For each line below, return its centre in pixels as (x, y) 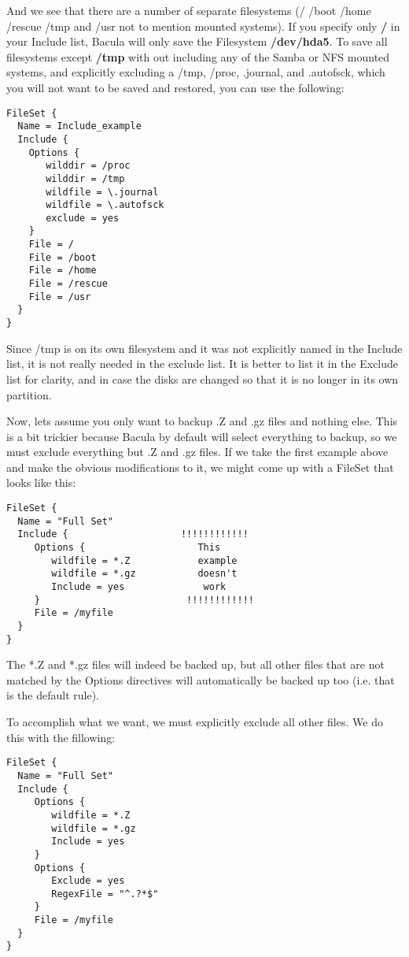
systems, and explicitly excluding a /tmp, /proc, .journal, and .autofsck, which (196, 72)
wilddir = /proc (88, 166)
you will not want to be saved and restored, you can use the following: (175, 87)
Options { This (127, 548)
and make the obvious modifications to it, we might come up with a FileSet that (200, 467)
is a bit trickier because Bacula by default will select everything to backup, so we (202, 436)
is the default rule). (53, 695)
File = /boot (63, 257)
